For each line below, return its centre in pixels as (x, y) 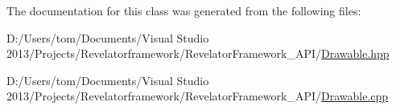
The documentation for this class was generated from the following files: (184, 10)
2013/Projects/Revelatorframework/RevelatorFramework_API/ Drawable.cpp (198, 96)
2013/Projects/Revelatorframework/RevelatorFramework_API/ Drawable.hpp (198, 53)
